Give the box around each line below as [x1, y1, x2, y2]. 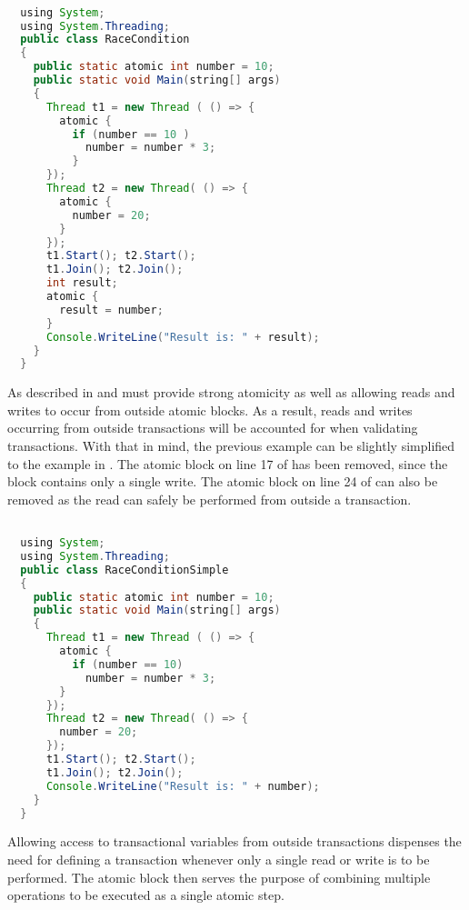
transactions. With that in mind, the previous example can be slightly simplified [7, 436, 455, 455]
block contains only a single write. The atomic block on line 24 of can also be [7, 472, 438, 491]
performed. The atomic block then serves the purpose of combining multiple [7, 867, 431, 886]
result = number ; [59, 303, 164, 316]
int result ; [45, 276, 118, 290]
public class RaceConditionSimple [20, 563, 229, 576]
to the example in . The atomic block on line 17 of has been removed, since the [7, 454, 448, 473]
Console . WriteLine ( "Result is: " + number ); [45, 779, 320, 793]
